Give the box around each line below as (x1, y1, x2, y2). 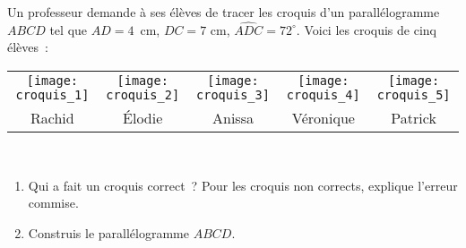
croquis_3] (196, 88, 270, 102)
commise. (28, 193, 79, 212)
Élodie (123, 107, 163, 128)
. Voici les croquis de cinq (296, 20, 436, 38)
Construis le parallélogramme (28, 223, 189, 242)
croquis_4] (286, 88, 360, 102)
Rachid (30, 107, 74, 128)
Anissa (212, 107, 254, 128)
